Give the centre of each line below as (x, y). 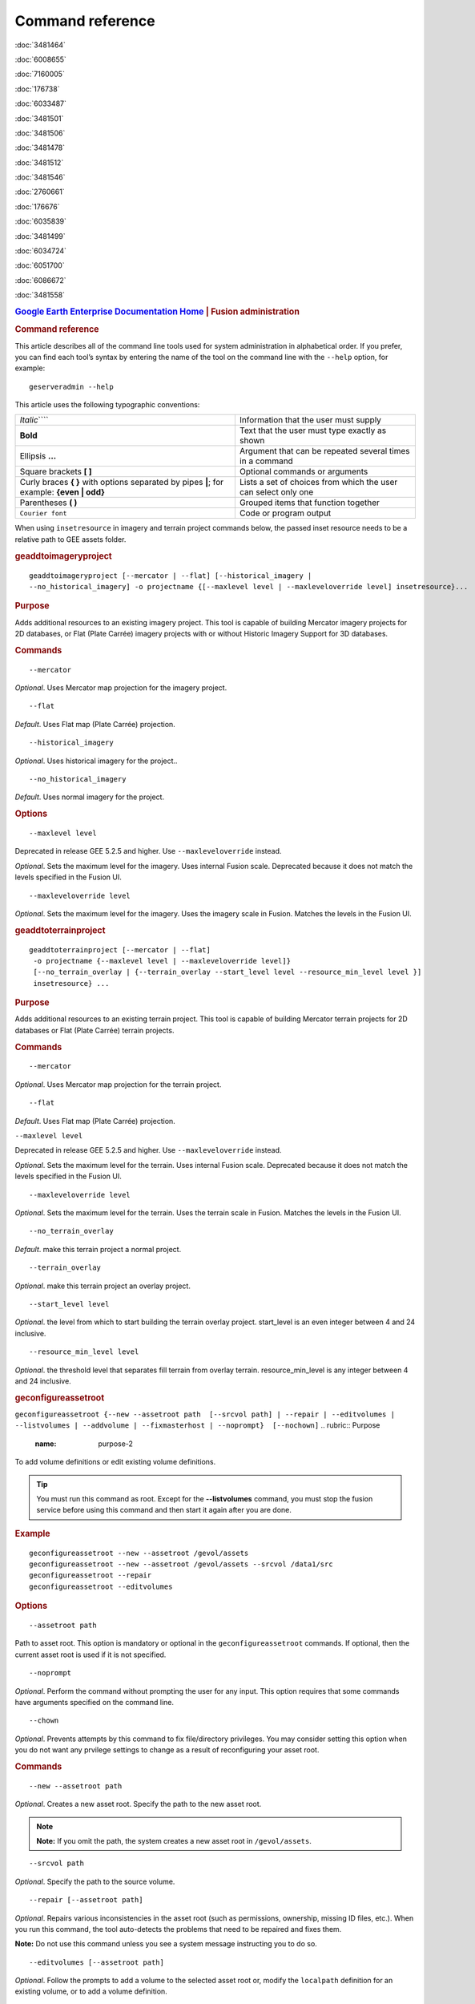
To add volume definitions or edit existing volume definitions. (115, 1462)
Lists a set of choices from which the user (318, 483)
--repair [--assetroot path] (86, 1900)
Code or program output (285, 513)
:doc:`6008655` (41, 59)
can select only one (276, 492)
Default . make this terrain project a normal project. (98, 1249)
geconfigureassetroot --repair (91, 1576)
